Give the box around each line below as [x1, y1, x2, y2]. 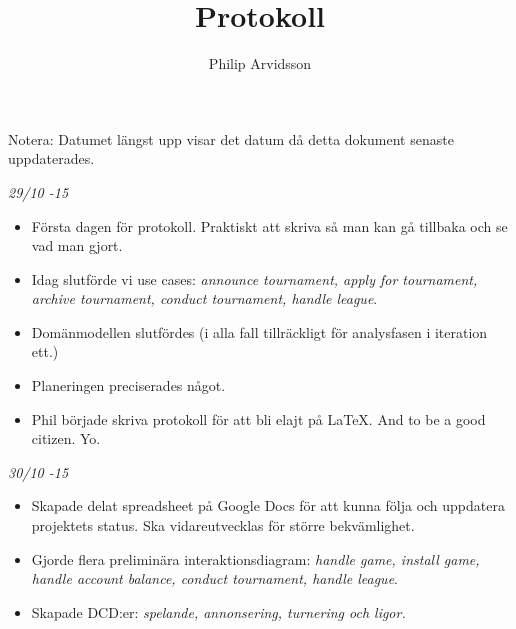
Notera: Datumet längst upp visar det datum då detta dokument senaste [8, 128, 454, 149]
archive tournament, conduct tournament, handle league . [31, 288, 378, 309]
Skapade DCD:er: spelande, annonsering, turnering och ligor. [31, 601, 406, 622]
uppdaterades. [8, 148, 95, 169]
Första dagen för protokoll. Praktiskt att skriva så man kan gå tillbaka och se [31, 215, 508, 236]
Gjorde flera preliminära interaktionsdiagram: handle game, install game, [31, 548, 480, 569]
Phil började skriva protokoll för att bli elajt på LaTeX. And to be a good [31, 408, 486, 429]
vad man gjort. [31, 235, 123, 256]
